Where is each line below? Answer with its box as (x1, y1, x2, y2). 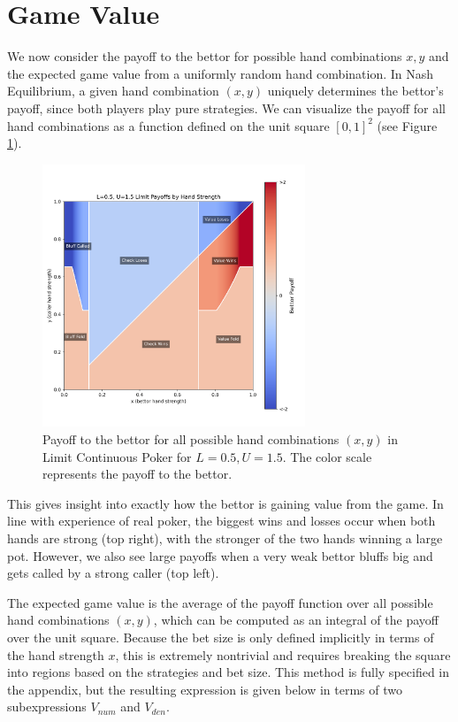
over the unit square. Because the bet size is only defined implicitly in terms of (7, 628, 434, 647)
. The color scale (282, 447, 372, 465)
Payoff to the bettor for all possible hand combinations (42, 430, 340, 449)
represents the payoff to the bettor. (42, 465, 233, 483)
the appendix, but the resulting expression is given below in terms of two (7, 680, 402, 698)
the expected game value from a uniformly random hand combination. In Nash (7, 64, 434, 82)
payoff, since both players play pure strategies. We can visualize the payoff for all (7, 98, 446, 117)
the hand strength (7, 645, 104, 664)
